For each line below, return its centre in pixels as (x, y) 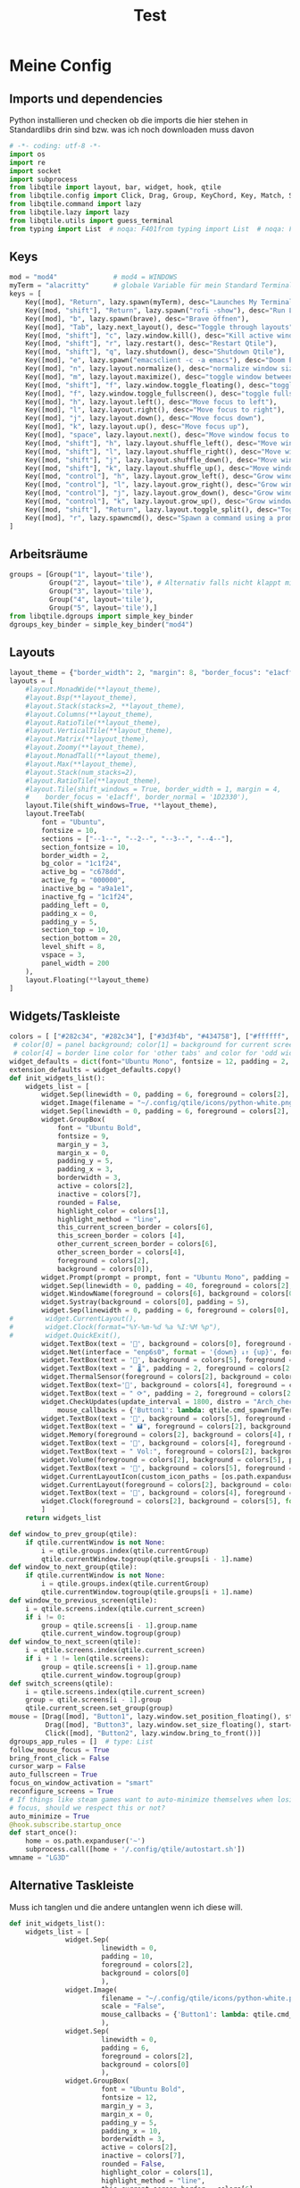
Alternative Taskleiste (71, 1886)
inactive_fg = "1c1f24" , (87, 897)
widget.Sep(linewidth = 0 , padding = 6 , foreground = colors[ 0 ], (166, 1310)
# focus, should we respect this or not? (87, 1808)
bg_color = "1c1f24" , (82, 864)
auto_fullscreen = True (54, 1775)
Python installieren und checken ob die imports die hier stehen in (129, 120)
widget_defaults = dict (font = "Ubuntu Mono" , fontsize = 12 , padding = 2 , (150, 1061)
